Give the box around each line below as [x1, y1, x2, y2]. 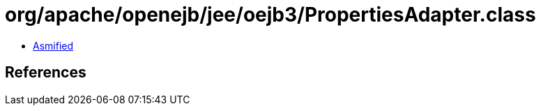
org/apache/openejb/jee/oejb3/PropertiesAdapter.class [5, 3, 536, 27]
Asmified [33, 39, 74, 52]
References [5, 64, 86, 82]
